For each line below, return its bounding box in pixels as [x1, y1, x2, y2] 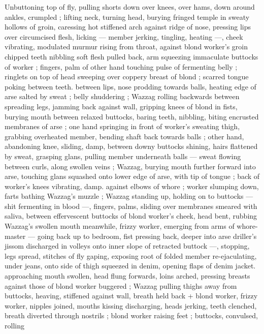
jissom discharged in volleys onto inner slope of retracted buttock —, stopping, [5, 240, 250, 251]
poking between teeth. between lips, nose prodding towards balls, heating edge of [5, 81, 256, 92]
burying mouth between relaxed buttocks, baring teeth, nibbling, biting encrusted [5, 111, 259, 122]
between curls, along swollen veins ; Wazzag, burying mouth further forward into [5, 161, 256, 171]
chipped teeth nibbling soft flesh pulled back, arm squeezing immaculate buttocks [5, 51, 258, 62]
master [5, 230, 26, 241]
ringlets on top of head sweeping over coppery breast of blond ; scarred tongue [5, 71, 249, 82]
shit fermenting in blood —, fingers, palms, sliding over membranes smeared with [5, 200, 257, 211]
